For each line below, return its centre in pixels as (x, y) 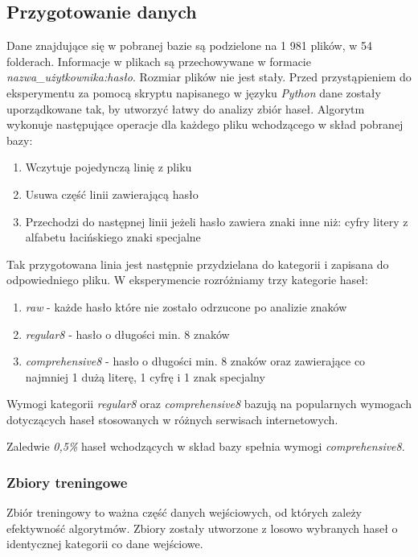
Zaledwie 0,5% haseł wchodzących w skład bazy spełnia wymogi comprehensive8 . (206, 446)
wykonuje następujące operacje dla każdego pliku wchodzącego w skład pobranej (205, 124)
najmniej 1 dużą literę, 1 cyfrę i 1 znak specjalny (145, 376)
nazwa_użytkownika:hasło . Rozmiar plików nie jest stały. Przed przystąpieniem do (209, 77)
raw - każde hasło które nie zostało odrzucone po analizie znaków (186, 306)
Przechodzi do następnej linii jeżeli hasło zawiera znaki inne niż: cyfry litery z (217, 221)
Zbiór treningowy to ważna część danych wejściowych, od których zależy (184, 512)
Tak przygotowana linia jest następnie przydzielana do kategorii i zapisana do (198, 264)
